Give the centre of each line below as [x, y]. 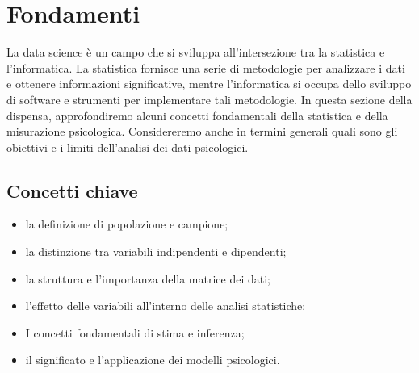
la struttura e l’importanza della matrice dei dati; [148, 278]
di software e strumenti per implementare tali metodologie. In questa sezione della [209, 99]
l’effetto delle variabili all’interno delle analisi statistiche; [166, 306]
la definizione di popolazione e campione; [127, 224]
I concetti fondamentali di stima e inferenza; [135, 332]
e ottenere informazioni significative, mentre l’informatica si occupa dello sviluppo [209, 84]
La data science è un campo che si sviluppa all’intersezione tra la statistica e [196, 52]
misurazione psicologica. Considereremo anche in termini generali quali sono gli [202, 131]
